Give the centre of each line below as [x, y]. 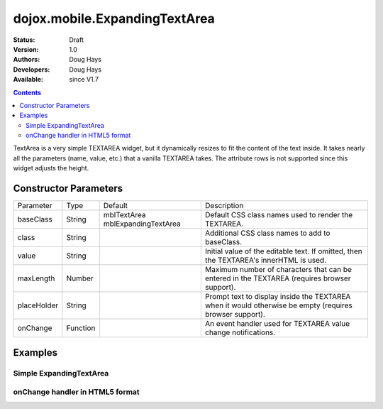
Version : [26, 49]
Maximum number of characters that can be [278, 270]
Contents [27, 92]
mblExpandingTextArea [142, 224]
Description [224, 206]
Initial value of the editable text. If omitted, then [283, 251]
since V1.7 [84, 80]
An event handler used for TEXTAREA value [277, 324]
